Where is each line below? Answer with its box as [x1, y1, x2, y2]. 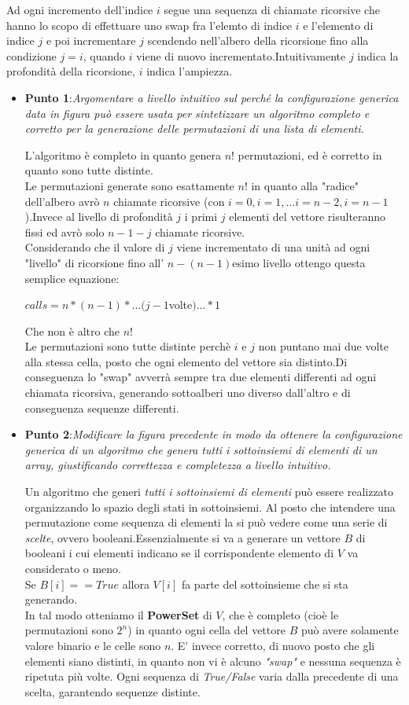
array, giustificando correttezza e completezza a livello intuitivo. [24, 457, 331, 473]
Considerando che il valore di [24, 239, 165, 255]
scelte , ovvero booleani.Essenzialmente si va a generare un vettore [24, 529, 341, 545]
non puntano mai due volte [258, 338, 389, 354]
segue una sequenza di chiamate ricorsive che [164, 2, 380, 17]
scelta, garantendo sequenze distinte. [24, 683, 201, 699]
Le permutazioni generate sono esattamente [24, 177, 234, 193]
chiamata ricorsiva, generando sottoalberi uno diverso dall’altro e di [24, 384, 351, 401]
